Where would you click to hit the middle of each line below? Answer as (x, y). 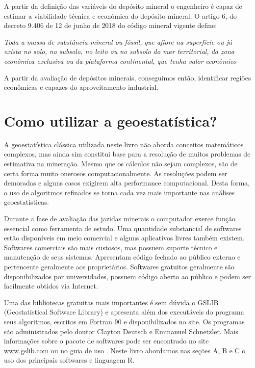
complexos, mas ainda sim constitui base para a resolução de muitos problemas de (127, 154)
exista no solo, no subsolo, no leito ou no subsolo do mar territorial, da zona (119, 51)
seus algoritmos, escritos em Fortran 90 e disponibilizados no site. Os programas (124, 321)
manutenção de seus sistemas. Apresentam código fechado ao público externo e (122, 257)
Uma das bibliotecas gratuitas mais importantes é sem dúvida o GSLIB (111, 302)
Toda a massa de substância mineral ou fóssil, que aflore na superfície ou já (118, 41)
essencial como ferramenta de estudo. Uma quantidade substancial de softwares (123, 228)
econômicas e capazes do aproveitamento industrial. (81, 87)
